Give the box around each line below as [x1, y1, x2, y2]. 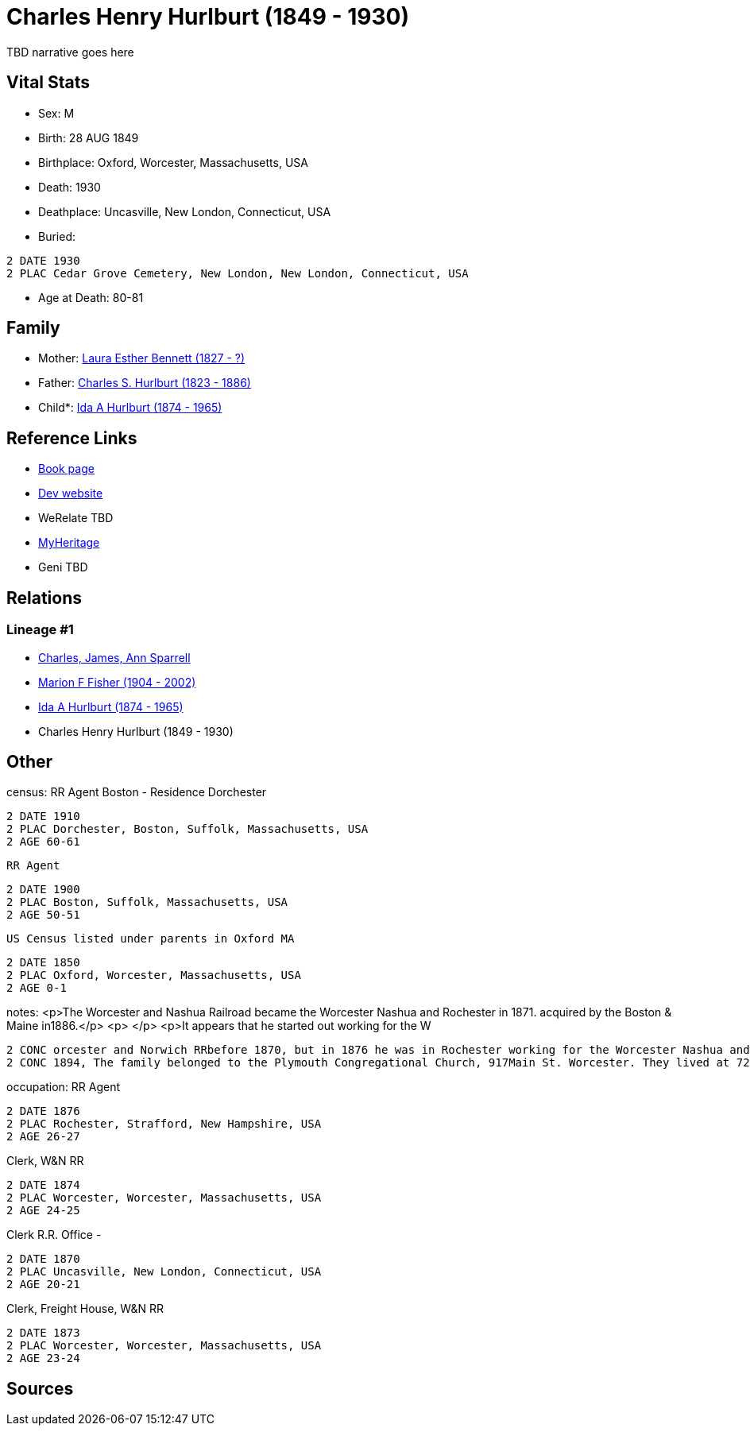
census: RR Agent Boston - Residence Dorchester [6, 785, 267, 799]
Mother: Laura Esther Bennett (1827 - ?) [38, 351, 245, 366]
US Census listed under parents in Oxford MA [6, 932, 295, 946]
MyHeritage [38, 536, 100, 550]
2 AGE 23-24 [6, 1352, 80, 1365]
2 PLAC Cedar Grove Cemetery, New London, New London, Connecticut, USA [6, 266, 469, 280]
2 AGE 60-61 [6, 835, 80, 849]
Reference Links [6, 428, 137, 448]
